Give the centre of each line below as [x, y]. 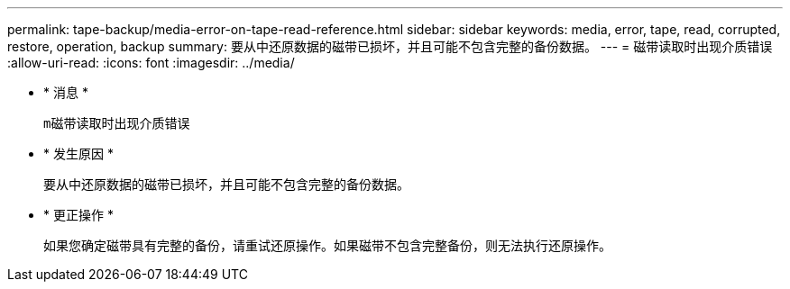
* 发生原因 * [78, 154]
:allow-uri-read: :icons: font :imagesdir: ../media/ [151, 63]
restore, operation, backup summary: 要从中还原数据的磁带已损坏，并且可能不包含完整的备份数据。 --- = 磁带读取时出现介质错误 [390, 46]
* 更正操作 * [78, 215]
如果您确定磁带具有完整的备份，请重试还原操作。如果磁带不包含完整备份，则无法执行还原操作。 [327, 245]
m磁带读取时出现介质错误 [117, 123]
